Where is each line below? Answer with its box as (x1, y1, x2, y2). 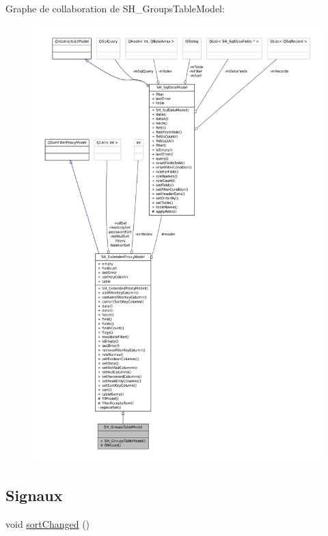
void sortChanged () (5, 516, 90, 531)
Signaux (5, 485, 63, 506)
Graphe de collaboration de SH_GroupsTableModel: (5, 1, 225, 15)
